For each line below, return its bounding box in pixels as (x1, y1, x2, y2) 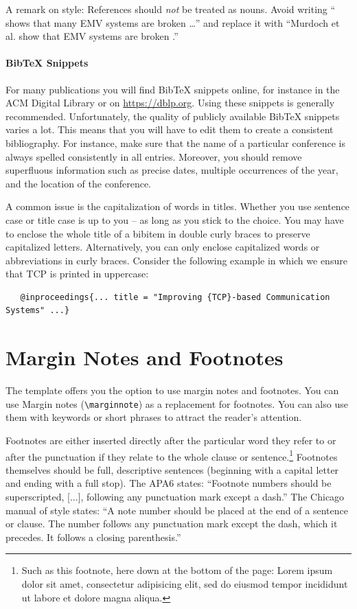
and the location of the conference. (5, 176, 151, 190)
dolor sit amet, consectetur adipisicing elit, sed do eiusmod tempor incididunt (21, 577, 348, 591)
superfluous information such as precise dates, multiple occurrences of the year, (5, 163, 338, 177)
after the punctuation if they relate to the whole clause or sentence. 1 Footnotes (5, 447, 338, 463)
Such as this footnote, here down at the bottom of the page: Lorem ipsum (21, 563, 333, 577)
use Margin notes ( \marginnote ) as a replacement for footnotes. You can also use (5, 396, 348, 411)
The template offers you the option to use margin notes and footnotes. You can (5, 383, 339, 398)
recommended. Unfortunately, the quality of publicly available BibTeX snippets (5, 108, 340, 123)
